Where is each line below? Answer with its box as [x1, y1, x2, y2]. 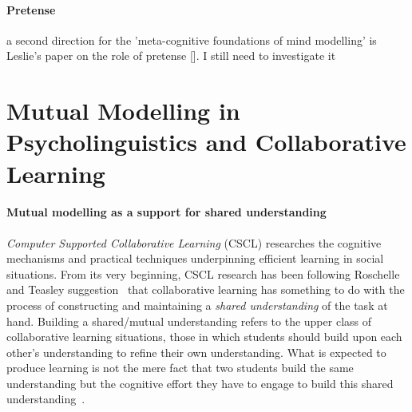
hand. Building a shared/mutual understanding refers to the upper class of [6, 312, 372, 329]
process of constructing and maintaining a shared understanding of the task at [6, 296, 388, 313]
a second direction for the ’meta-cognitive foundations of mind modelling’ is [6, 31, 377, 48]
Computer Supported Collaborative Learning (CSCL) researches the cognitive [6, 234, 382, 251]
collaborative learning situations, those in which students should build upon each [6, 328, 402, 345]
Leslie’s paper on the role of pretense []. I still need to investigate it [6, 47, 336, 64]
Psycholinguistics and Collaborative [6, 125, 406, 158]
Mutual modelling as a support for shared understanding [6, 204, 327, 220]
